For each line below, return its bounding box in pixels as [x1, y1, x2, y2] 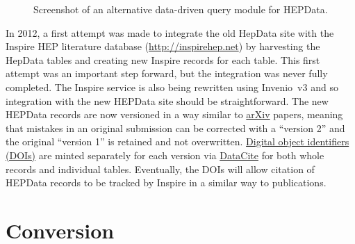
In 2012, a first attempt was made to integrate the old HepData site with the [6, 25, 334, 40]
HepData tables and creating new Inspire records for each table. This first [6, 52, 320, 67]
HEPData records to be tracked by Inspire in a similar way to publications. [6, 175, 327, 190]
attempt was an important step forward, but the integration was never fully [6, 66, 328, 81]
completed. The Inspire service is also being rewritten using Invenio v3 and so [6, 79, 338, 94]
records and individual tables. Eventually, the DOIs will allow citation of [6, 161, 315, 176]
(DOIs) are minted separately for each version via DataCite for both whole [6, 147, 324, 162]
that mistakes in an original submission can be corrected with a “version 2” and [6, 120, 345, 135]
